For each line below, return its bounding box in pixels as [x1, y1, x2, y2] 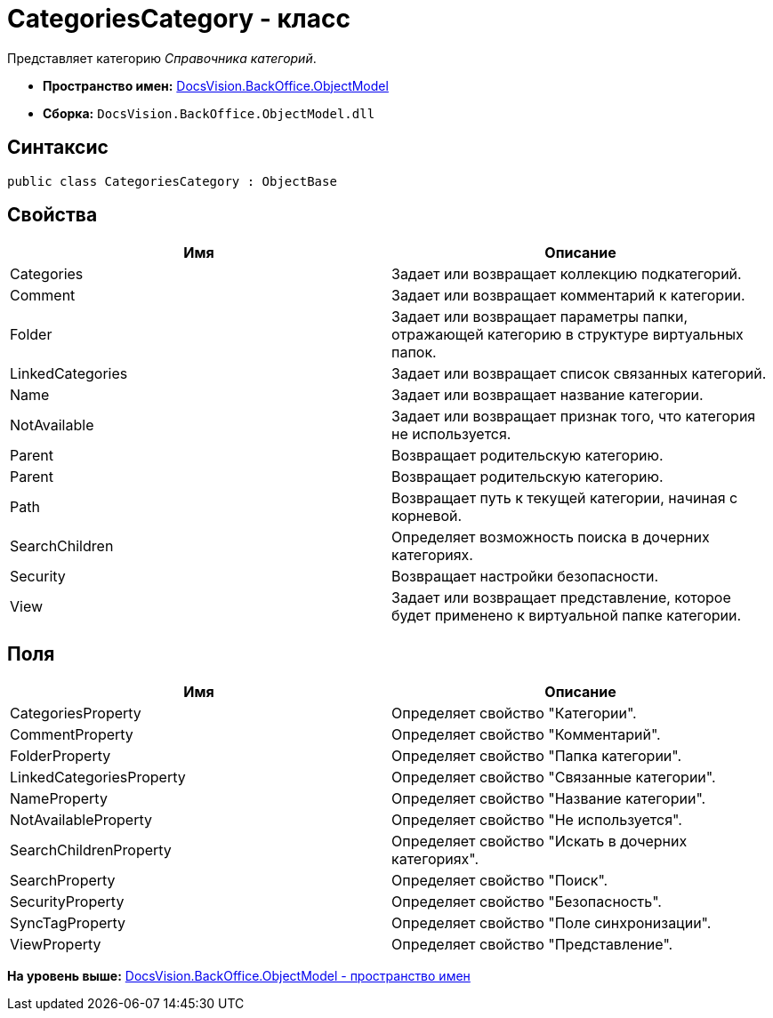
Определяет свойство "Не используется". [391, 811, 682, 830]
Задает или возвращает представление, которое [391, 589, 731, 607]
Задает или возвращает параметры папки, [391, 308, 688, 326]
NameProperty [10, 790, 108, 808]
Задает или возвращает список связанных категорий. [391, 365, 767, 383]
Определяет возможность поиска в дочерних [391, 528, 710, 547]
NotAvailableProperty [10, 811, 152, 830]
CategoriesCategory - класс [7, 4, 350, 34]
